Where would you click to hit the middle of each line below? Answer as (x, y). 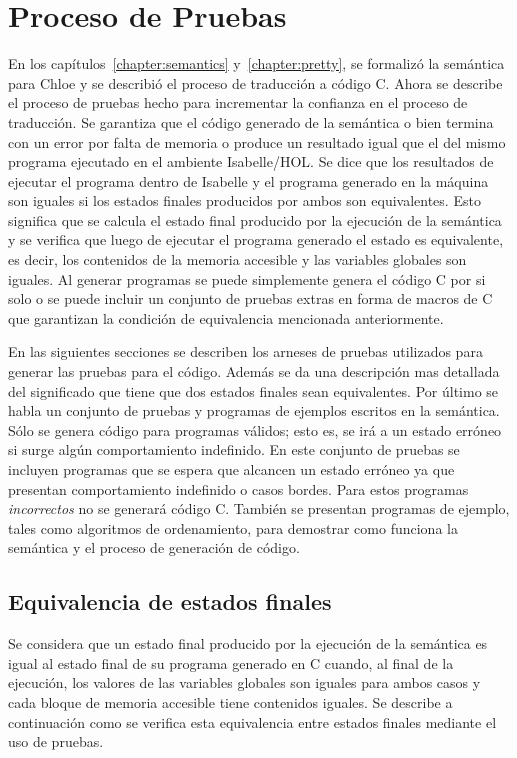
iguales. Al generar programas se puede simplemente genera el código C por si (247, 278)
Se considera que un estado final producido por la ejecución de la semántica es (248, 643)
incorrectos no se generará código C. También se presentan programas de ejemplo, (259, 508)
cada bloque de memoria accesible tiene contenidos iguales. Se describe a (230, 701)
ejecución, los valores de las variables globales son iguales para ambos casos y (244, 682)
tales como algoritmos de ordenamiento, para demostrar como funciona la (233, 527)
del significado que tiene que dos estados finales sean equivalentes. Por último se (253, 390)
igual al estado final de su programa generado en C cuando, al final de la (231, 662)
